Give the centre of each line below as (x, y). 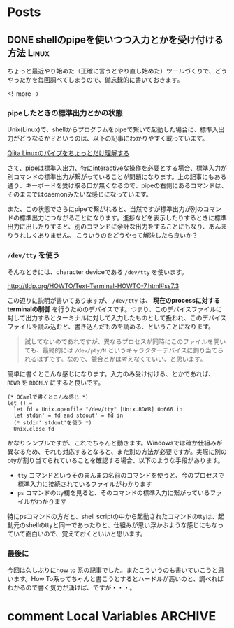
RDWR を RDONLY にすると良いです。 (56, 383)
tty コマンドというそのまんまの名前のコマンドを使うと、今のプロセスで (121, 475)
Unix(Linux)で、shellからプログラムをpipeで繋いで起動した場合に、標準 (110, 129)
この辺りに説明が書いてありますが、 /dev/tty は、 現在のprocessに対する (114, 300)
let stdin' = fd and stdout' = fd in (68, 415)
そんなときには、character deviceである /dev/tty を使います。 (97, 272)
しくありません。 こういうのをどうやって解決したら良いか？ (112, 236)
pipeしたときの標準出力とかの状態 (65, 113)
